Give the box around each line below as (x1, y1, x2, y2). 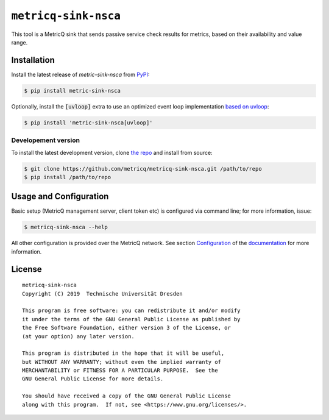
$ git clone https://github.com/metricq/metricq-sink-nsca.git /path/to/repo (24, 165, 262, 172)
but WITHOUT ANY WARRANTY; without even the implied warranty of (22, 358, 222, 365)
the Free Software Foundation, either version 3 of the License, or (22, 324, 231, 332)
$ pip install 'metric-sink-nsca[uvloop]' (24, 119, 153, 126)
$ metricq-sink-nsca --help (24, 224, 108, 231)
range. (11, 38, 28, 46)
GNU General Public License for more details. (22, 376, 164, 382)
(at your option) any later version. (22, 333, 135, 340)
